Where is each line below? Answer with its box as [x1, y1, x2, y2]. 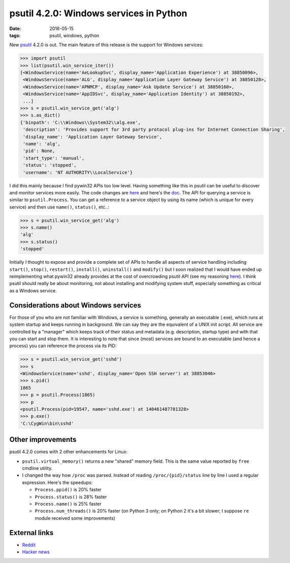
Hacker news [22, 549, 50, 555]
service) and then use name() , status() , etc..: [9, 204, 109, 210]
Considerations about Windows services [9, 301, 142, 309]
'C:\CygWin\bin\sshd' [20, 420, 74, 426]
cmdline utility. [22, 465, 53, 471]
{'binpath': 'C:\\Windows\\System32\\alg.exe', [20, 120, 141, 125]
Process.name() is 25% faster [35, 501, 102, 507]
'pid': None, [23, 148, 55, 154]
